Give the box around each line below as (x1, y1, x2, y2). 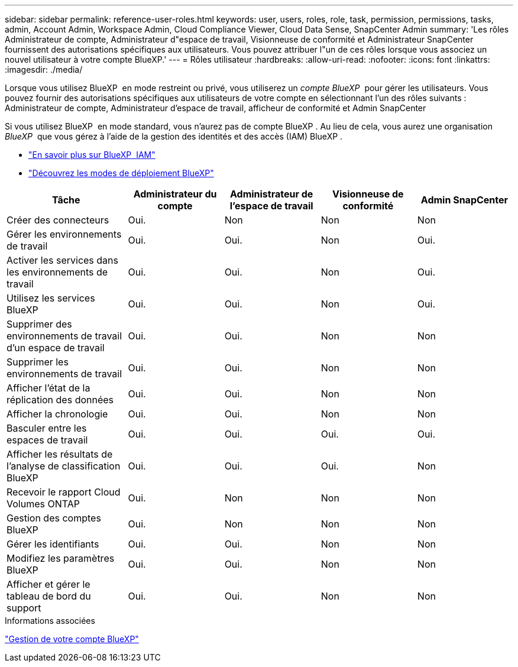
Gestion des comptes (7, 512, 101, 524)
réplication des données (7, 394, 114, 406)
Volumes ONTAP (7, 498, 80, 510)
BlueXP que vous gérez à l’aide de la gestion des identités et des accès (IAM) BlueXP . (5, 131, 343, 141)
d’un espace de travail (7, 342, 105, 354)
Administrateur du (133, 188, 217, 200)
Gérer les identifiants (7, 538, 99, 550)
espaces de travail (7, 434, 88, 446)
